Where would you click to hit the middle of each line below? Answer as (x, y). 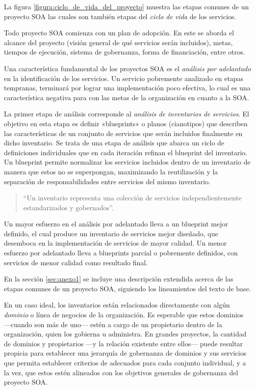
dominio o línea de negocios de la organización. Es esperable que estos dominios (124, 315)
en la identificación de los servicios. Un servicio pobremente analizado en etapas (124, 78)
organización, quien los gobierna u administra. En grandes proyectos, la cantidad (125, 334)
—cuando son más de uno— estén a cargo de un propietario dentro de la (113, 324)
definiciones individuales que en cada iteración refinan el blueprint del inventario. (126, 152)
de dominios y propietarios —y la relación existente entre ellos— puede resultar (124, 343)
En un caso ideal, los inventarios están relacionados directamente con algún (117, 305)
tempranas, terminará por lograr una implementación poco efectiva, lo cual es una (127, 88)
